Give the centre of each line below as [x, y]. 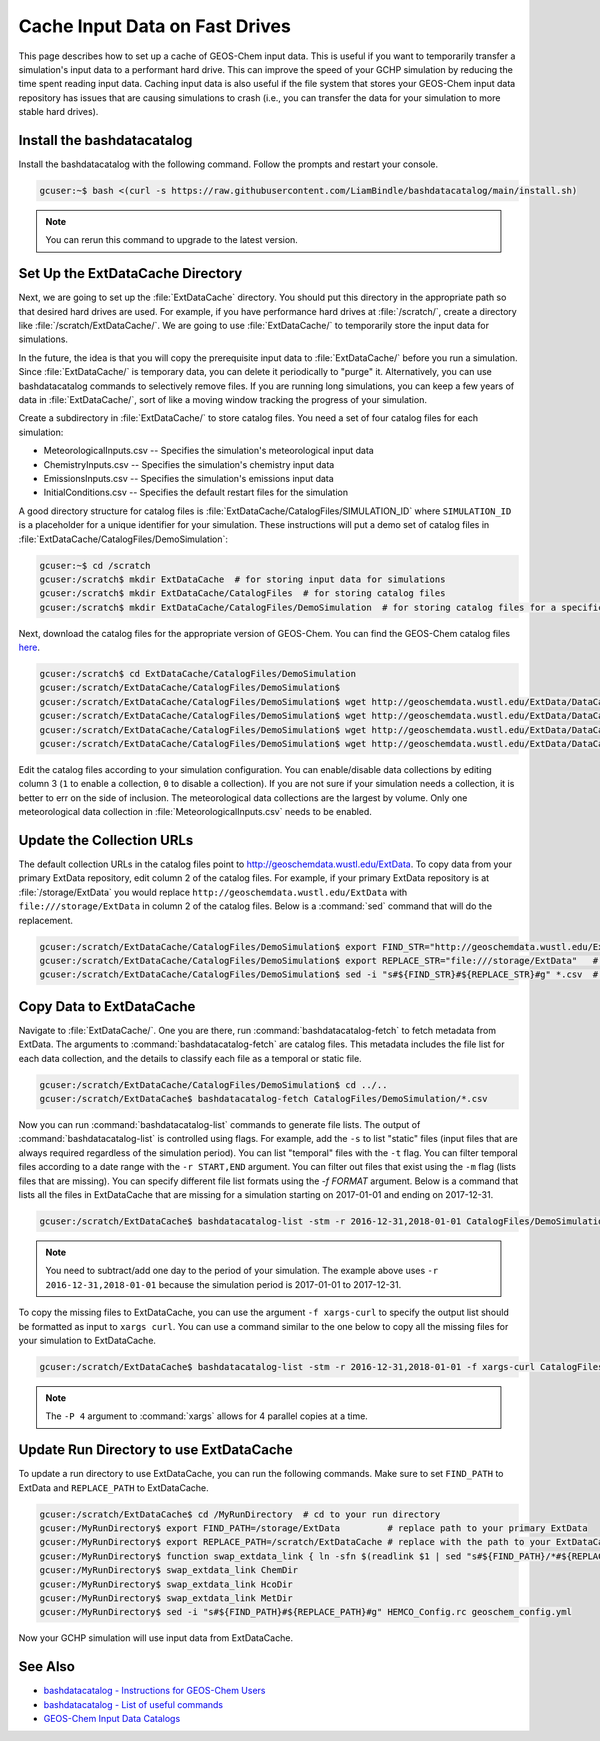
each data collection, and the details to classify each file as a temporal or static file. [190, 1058]
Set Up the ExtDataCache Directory [130, 273]
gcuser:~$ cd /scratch [95, 565]
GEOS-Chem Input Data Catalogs [112, 1718]
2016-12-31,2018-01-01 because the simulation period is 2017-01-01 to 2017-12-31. [223, 1284]
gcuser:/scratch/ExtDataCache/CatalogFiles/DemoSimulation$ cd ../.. [213, 1084]
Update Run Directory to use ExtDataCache [156, 1450]
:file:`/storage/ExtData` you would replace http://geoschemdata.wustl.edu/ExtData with [213, 892]
